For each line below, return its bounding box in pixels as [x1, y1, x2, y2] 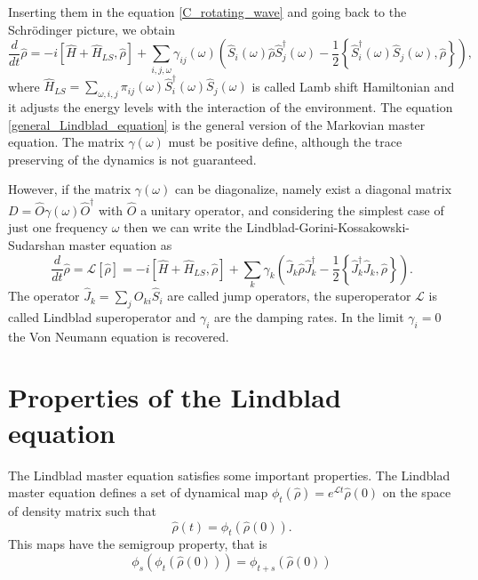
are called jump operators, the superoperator [167, 286, 411, 305]
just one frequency [8, 218, 108, 237]
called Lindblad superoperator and [8, 307, 196, 326]
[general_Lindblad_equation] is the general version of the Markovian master [8, 115, 426, 133]
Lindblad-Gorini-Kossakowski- [246, 218, 410, 237]
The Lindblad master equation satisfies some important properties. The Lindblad [8, 465, 450, 484]
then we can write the [123, 218, 243, 237]
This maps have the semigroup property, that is [8, 535, 267, 553]
